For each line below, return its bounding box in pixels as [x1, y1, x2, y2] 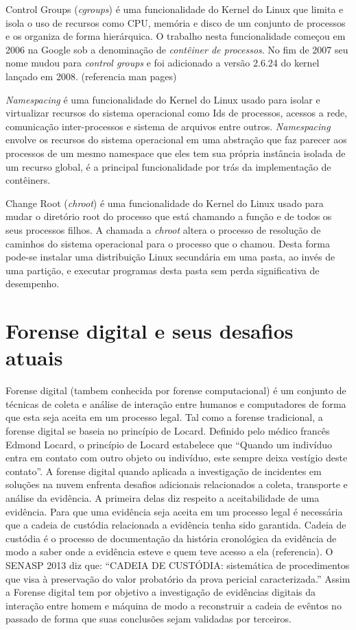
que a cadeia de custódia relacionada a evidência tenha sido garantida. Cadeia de [5, 518, 346, 532]
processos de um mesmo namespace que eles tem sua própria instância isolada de [5, 145, 346, 160]
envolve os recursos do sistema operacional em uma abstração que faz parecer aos [5, 132, 347, 147]
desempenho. [5, 276, 60, 291]
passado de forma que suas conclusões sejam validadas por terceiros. [5, 611, 292, 626]
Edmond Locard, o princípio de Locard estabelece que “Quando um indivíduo [5, 437, 333, 451]
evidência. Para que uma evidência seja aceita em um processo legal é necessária [5, 504, 343, 518]
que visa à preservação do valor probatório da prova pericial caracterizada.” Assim [5, 571, 351, 585]
